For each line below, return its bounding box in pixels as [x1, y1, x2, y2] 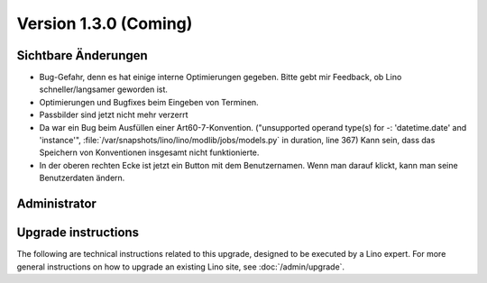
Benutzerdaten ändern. [39, 172, 125, 184]
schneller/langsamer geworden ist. [39, 84, 169, 95]
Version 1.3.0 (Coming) [16, 14, 193, 33]
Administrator [16, 196, 96, 211]
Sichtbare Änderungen [16, 48, 148, 63]
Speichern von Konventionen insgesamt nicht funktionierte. [39, 147, 260, 158]
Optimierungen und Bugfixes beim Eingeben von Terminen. [39, 96, 259, 107]
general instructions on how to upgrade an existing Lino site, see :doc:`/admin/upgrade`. [16, 261, 345, 272]
